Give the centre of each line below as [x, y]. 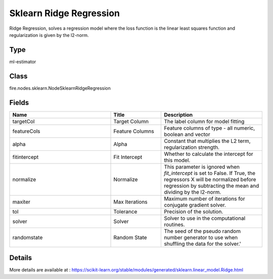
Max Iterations [130, 202]
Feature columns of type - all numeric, [210, 128]
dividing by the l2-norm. [193, 192]
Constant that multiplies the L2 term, [207, 141]
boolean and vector [187, 134]
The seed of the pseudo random [202, 231]
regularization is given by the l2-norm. [49, 35]
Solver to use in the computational [205, 218]
